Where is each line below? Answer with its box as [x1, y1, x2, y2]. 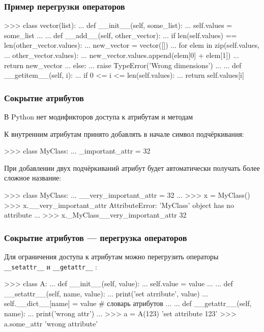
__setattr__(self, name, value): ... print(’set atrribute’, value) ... [4, 288, 208, 298]
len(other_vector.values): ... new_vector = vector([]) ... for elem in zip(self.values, [4, 40, 260, 50]
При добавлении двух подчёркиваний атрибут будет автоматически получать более [4, 162, 260, 173]
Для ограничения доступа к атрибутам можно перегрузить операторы [4, 251, 219, 261]
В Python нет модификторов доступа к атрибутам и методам [4, 111, 193, 122]
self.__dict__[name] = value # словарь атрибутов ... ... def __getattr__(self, [4, 298, 252, 309]
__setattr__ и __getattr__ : [4, 261, 97, 271]
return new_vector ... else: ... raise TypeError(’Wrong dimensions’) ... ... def [4, 59, 242, 70]
